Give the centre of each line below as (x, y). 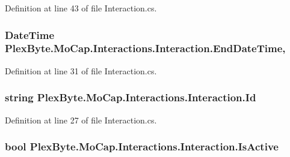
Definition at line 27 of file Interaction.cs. (81, 120)
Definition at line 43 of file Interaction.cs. (81, 8)
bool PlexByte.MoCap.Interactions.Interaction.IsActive (142, 147)
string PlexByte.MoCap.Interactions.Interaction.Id (131, 97)
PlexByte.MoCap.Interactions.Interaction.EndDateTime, (145, 48)
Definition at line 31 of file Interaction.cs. (81, 70)
